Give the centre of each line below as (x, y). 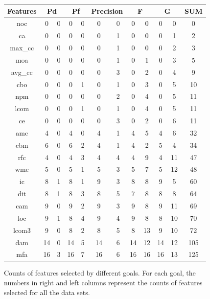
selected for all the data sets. (47, 292)
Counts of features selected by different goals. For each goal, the (100, 273)
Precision (107, 11)
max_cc (22, 48)
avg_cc (22, 72)
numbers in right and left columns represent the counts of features (103, 283)
